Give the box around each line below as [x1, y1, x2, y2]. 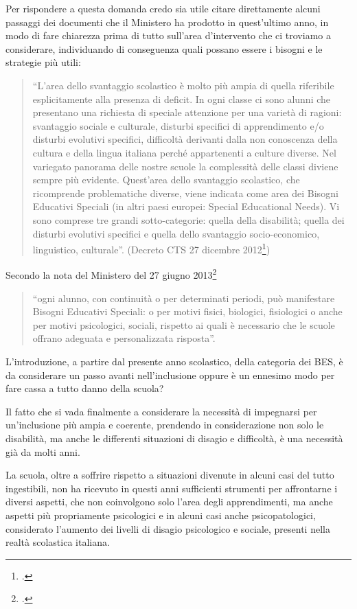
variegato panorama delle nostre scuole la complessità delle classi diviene [32, 159, 338, 173]
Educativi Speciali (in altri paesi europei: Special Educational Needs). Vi [32, 199, 340, 214]
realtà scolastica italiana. [5, 535, 110, 549]
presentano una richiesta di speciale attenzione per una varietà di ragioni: [32, 105, 342, 119]
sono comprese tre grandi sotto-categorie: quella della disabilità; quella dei [32, 212, 345, 227]
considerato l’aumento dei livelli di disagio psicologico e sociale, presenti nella [5, 521, 330, 536]
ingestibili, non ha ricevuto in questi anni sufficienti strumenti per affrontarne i [5, 481, 338, 495]
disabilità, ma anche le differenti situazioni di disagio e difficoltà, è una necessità [5, 430, 343, 445]
